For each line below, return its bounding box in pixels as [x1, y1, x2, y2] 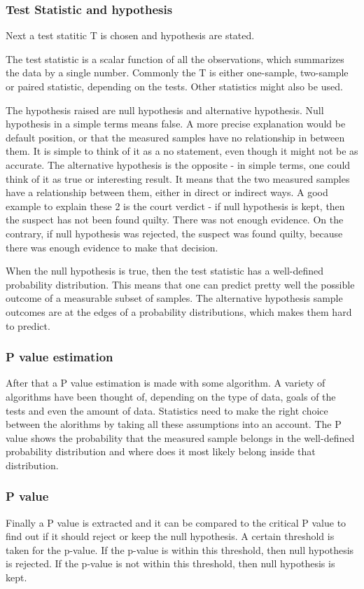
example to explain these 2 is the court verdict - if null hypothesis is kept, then [6, 198, 345, 213]
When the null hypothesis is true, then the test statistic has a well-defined [6, 263, 324, 278]
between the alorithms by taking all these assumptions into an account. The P [6, 417, 342, 431]
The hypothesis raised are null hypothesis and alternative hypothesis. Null [6, 102, 324, 117]
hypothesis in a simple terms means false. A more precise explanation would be [6, 116, 346, 131]
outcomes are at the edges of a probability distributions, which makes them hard [6, 304, 352, 319]
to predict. [6, 318, 50, 333]
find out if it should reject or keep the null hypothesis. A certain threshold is [6, 529, 335, 543]
